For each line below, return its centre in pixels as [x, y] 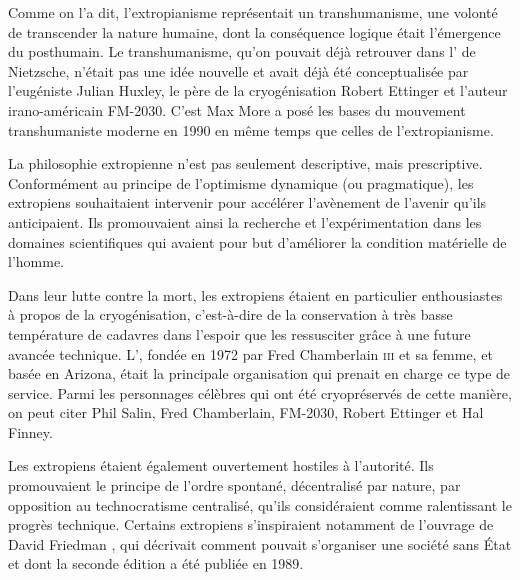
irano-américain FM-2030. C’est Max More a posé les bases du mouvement [237, 109]
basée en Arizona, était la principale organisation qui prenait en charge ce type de [259, 373]
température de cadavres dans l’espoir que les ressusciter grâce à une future [239, 333]
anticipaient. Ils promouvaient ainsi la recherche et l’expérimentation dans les [245, 221]
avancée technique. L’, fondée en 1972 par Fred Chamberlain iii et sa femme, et [250, 353]
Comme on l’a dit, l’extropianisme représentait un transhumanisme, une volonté [253, 12]
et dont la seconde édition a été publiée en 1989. [156, 563]
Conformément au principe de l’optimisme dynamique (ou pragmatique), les [241, 182]
